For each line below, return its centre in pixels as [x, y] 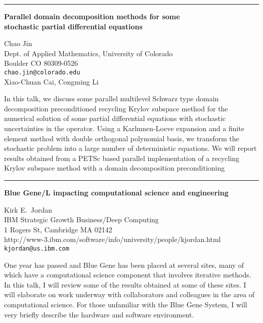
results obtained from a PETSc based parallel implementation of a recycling [122, 158]
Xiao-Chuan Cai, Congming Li [51, 81]
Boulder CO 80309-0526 [41, 63]
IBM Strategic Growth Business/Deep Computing [81, 219]
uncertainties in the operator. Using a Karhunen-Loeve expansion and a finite [124, 128]
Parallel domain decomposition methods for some [92, 16]
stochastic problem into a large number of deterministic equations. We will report [130, 148]
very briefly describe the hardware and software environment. [99, 314]
